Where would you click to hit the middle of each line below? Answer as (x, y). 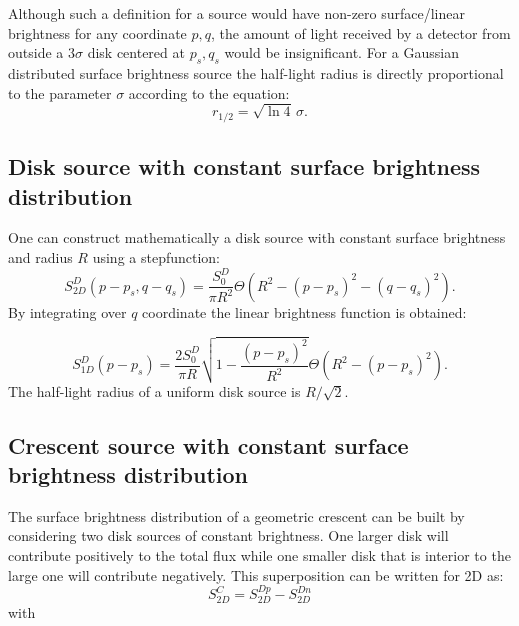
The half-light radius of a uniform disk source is (154, 390)
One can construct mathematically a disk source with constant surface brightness (257, 237)
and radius (40, 256)
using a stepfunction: (156, 256)
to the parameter (60, 92)
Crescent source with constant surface (208, 444)
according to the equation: (209, 92)
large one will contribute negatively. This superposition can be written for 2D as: (256, 574)
